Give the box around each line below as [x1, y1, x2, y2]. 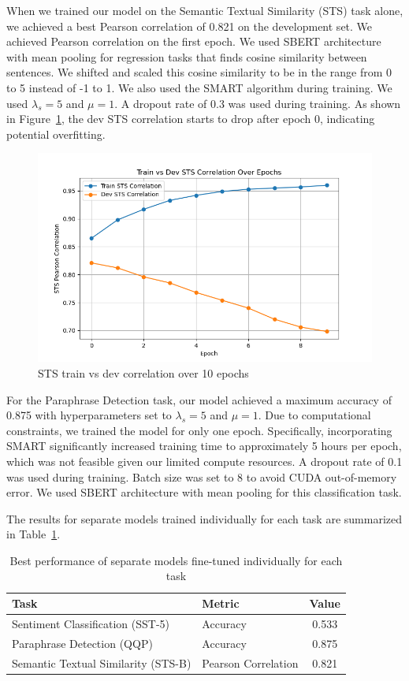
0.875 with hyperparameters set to [6, 407, 172, 423]
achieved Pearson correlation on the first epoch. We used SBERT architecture [6, 33, 381, 50]
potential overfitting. [6, 125, 106, 142]
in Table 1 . [6, 526, 61, 542]
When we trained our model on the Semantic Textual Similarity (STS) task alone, [6, 2, 403, 18]
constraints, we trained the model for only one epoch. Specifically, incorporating [6, 422, 392, 438]
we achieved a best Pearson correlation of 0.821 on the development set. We [6, 17, 373, 34]
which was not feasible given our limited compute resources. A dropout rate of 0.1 [6, 452, 403, 469]
